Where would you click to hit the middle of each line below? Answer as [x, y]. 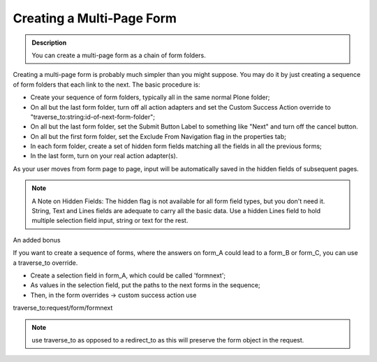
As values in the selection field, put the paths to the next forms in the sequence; [146, 285]
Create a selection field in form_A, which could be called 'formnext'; [128, 275]
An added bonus [37, 240]
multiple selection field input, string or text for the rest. [110, 221]
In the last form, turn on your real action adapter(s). [104, 156]
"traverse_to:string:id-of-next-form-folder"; [93, 117]
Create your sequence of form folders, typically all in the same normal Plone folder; [150, 97]
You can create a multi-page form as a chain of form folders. [119, 55]
